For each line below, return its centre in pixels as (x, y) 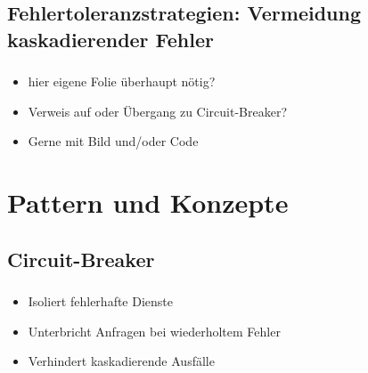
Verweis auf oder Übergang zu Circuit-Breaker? (158, 111)
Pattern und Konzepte (148, 203)
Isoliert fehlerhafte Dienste (101, 300)
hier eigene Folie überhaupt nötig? (122, 81)
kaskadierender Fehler (111, 39)
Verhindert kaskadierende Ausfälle (121, 361)
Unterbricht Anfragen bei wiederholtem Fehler (154, 331)
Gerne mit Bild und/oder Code (113, 141)
